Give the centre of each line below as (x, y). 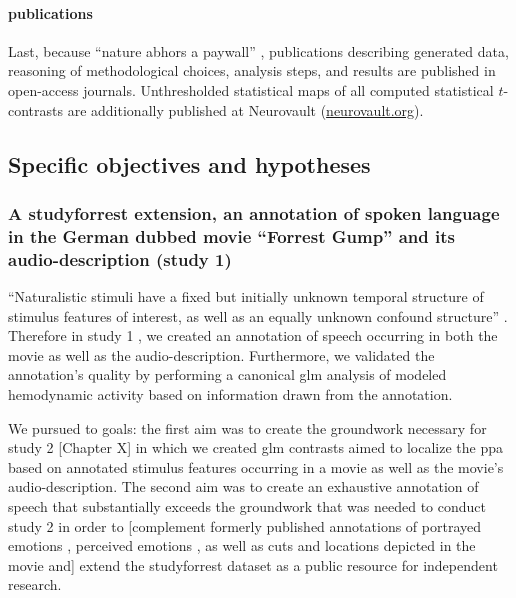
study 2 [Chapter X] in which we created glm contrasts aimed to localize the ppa (255, 447)
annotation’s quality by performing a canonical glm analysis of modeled (227, 374)
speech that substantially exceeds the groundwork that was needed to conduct (247, 505)
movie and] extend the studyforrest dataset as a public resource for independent (253, 564)
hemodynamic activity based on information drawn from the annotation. (230, 393)
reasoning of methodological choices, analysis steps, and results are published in (252, 70)
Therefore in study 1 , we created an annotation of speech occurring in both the (253, 335)
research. (35, 584)
